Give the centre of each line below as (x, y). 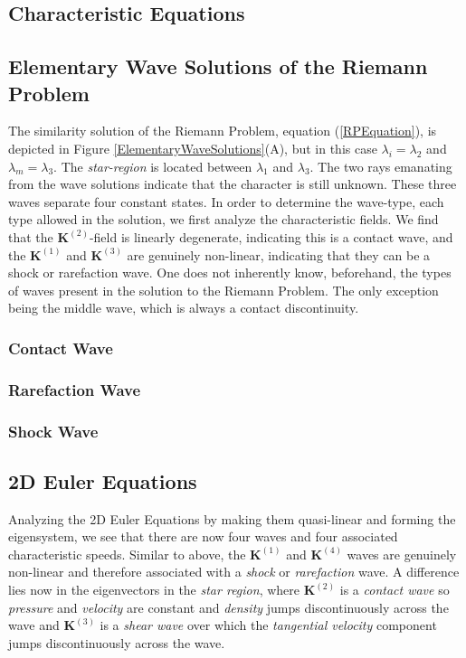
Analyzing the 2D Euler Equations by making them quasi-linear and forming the (232, 518)
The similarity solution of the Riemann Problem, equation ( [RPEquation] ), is (223, 131)
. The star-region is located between (153, 166)
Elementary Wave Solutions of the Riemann (218, 66)
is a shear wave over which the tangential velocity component (268, 625)
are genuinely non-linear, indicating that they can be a (279, 254)
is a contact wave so (395, 590)
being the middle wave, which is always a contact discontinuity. (184, 308)
